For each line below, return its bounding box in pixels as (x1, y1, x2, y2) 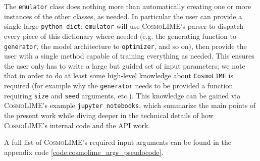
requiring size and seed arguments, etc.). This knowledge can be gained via (4, 90, 241, 100)
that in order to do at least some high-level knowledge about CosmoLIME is (4, 70, 234, 81)
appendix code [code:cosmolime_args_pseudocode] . (4, 146, 164, 157)
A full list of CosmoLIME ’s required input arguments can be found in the (4, 137, 231, 147)
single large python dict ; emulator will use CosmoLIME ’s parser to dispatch (4, 21, 244, 31)
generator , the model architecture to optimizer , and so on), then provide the (4, 40, 247, 51)
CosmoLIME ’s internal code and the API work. (4, 120, 150, 130)
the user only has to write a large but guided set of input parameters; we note (4, 60, 245, 71)
